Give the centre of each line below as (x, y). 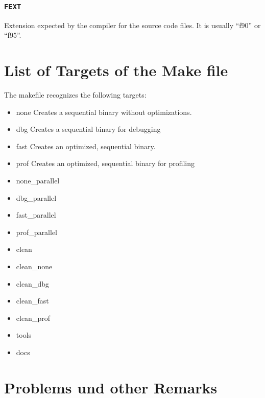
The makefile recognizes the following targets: (75, 95)
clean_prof (33, 318)
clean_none (34, 266)
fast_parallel (36, 215)
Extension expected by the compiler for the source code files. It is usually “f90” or (132, 25)
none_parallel (38, 181)
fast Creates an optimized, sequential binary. (86, 146)
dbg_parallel (36, 197)
